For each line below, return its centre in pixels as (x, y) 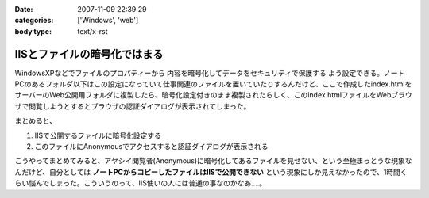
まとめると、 (36, 121)
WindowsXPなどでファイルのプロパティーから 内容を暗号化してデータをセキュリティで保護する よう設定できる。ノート (210, 73)
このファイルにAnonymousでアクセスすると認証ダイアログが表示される (151, 147)
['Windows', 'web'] (108, 21)
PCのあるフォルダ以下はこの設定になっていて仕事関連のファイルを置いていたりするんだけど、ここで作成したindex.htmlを (213, 84)
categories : (34, 21)
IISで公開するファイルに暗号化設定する (98, 135)
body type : (33, 31)
